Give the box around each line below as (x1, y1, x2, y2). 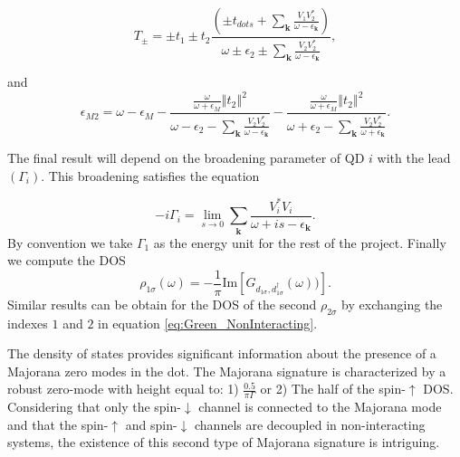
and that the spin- (7, 414, 109, 433)
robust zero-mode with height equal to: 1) (7, 379, 239, 398)
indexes (7, 313, 48, 332)
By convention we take (7, 233, 133, 252)
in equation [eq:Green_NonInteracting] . (98, 313, 318, 332)
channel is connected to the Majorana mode (198, 397, 442, 416)
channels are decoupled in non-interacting (194, 414, 426, 433)
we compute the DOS (7, 251, 126, 270)
